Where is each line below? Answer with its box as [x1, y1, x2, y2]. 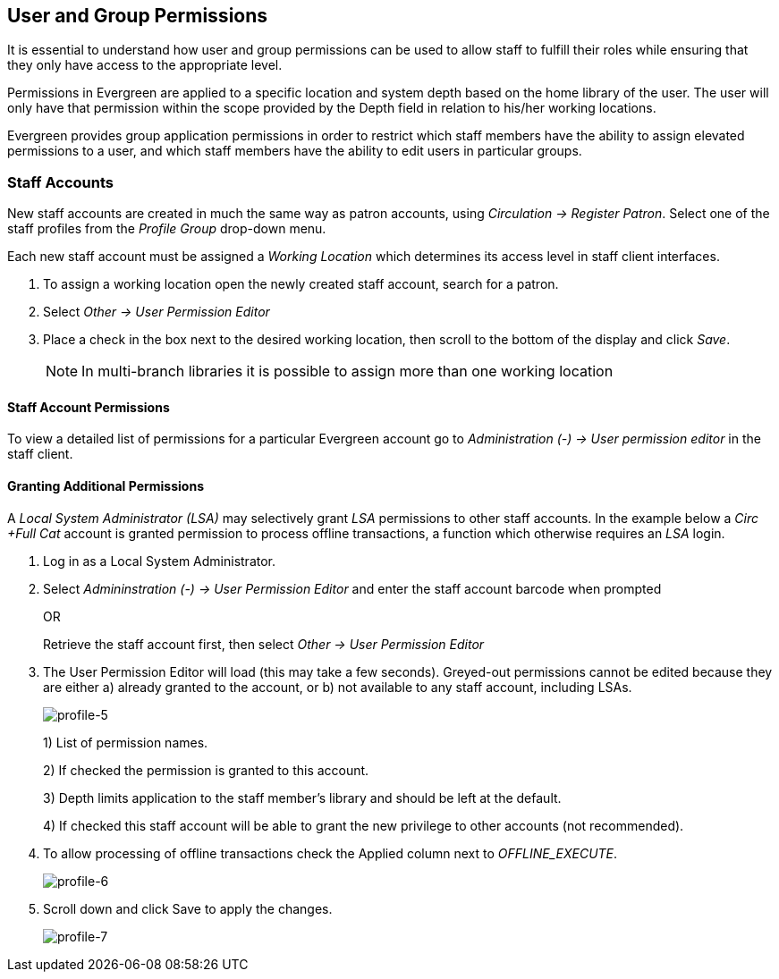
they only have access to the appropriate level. [7, 57, 283, 73]
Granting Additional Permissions [7, 478, 204, 494]
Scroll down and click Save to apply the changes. [43, 900, 333, 916]
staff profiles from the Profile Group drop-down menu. [7, 221, 326, 237]
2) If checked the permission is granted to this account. [43, 762, 369, 778]
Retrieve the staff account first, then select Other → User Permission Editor [43, 636, 485, 652]
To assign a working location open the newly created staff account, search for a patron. [43, 276, 559, 292]
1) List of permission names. [43, 734, 208, 750]
